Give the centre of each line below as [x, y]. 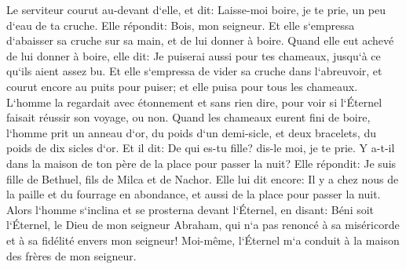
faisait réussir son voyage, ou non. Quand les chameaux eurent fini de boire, [188, 117]
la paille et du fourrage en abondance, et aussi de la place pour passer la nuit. [194, 194]
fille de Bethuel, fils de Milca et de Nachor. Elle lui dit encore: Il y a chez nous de [203, 178]
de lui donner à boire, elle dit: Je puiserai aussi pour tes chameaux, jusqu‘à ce [194, 55]
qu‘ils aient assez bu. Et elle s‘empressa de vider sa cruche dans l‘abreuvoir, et [194, 71]
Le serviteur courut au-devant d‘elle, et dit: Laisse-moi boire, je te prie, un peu [196, 9]
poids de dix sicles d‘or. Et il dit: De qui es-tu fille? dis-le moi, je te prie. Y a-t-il [201, 148]
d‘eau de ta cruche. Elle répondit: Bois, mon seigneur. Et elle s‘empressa [181, 25]
